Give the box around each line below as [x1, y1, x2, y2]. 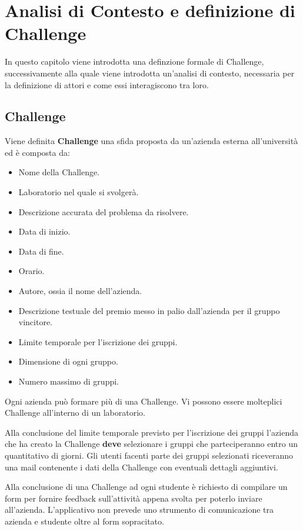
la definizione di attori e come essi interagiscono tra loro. [5, 78, 209, 91]
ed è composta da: [5, 146, 70, 158]
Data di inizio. [18, 225, 71, 238]
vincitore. [18, 316, 53, 328]
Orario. [18, 265, 45, 277]
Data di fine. [18, 245, 64, 257]
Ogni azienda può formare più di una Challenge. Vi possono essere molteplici [5, 395, 282, 407]
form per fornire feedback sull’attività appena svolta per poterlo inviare [5, 492, 262, 504]
